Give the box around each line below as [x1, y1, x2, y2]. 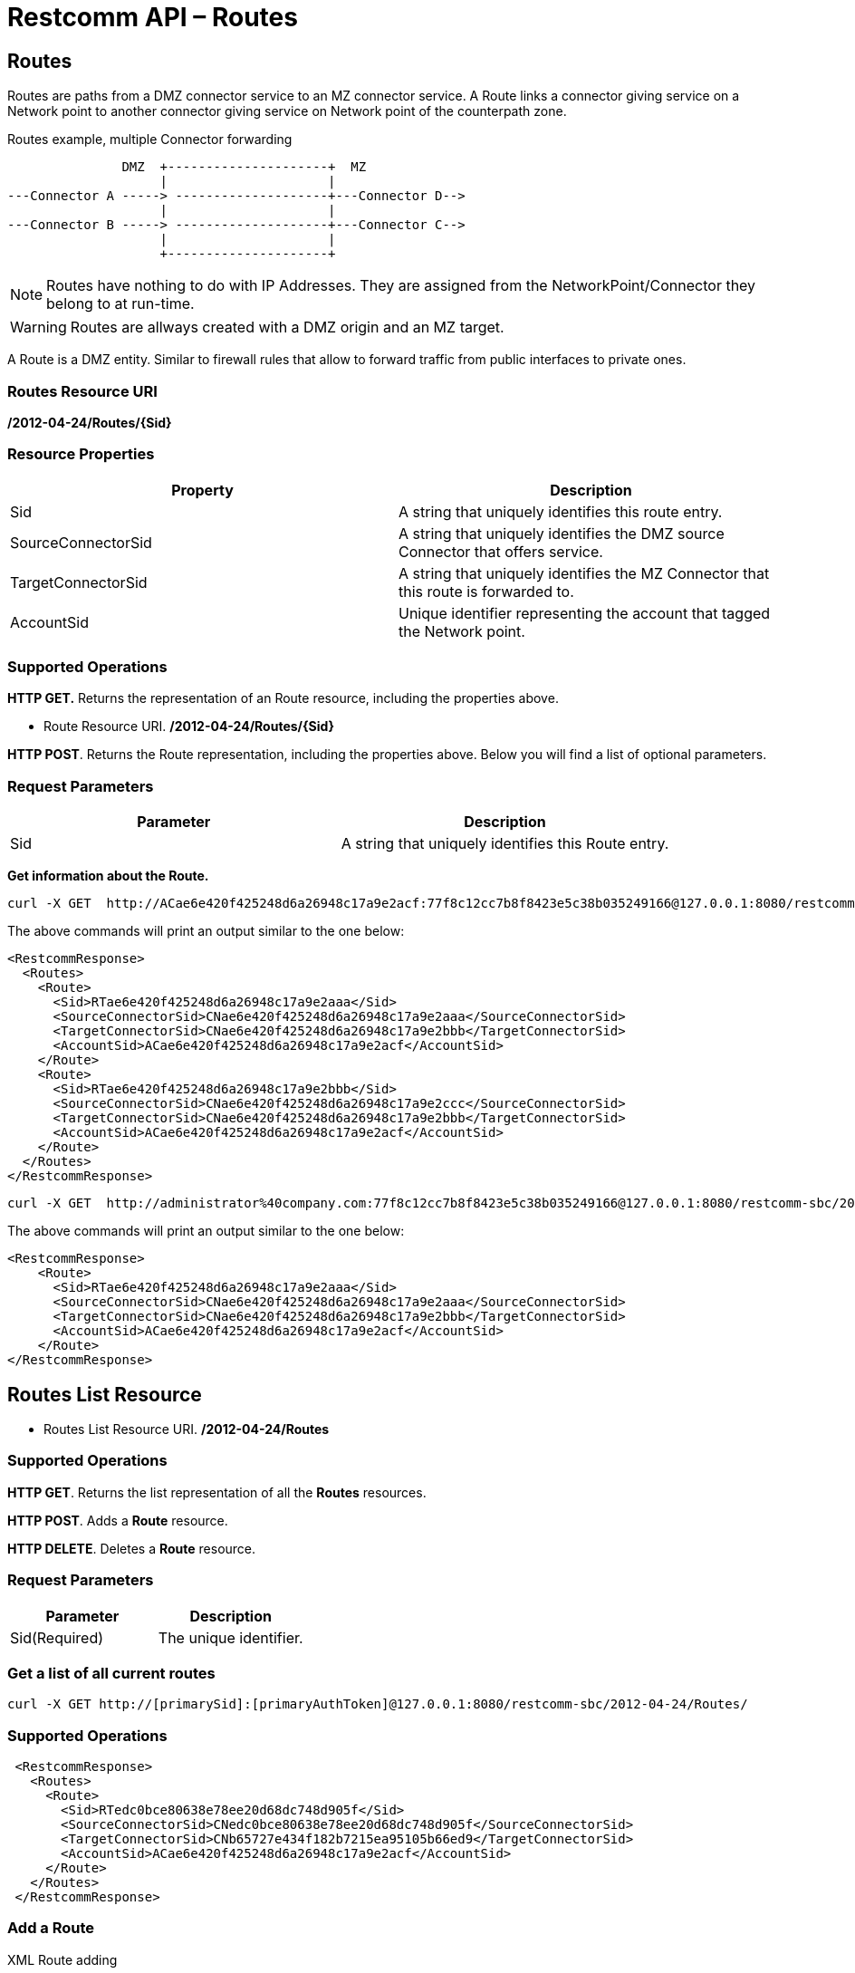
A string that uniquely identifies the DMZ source [399, 524, 725, 543]
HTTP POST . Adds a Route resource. [7, 1512, 228, 1528]
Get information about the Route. [7, 868, 209, 884]
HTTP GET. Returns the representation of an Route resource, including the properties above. [7, 690, 559, 707]
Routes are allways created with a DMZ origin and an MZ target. [70, 318, 504, 337]
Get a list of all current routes [7, 1663, 216, 1682]
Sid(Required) [10, 1628, 104, 1647]
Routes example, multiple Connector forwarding [7, 131, 293, 148]
